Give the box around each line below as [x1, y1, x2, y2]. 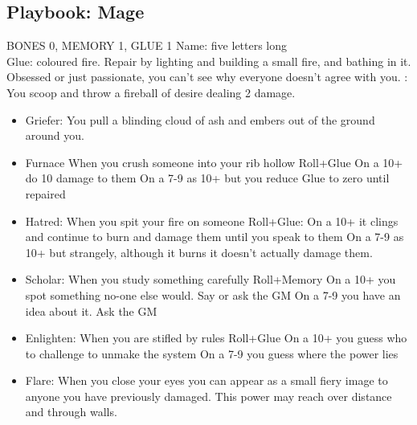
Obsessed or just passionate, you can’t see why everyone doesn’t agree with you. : [6, 68, 408, 85]
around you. [25, 127, 84, 144]
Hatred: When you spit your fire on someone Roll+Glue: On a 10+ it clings [25, 212, 399, 229]
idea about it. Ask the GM [25, 302, 157, 319]
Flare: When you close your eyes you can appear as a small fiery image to [25, 372, 388, 389]
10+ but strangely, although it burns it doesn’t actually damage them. [25, 243, 373, 260]
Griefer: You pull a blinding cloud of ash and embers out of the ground [25, 111, 375, 128]
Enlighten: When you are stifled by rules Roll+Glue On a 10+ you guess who [25, 329, 407, 346]
